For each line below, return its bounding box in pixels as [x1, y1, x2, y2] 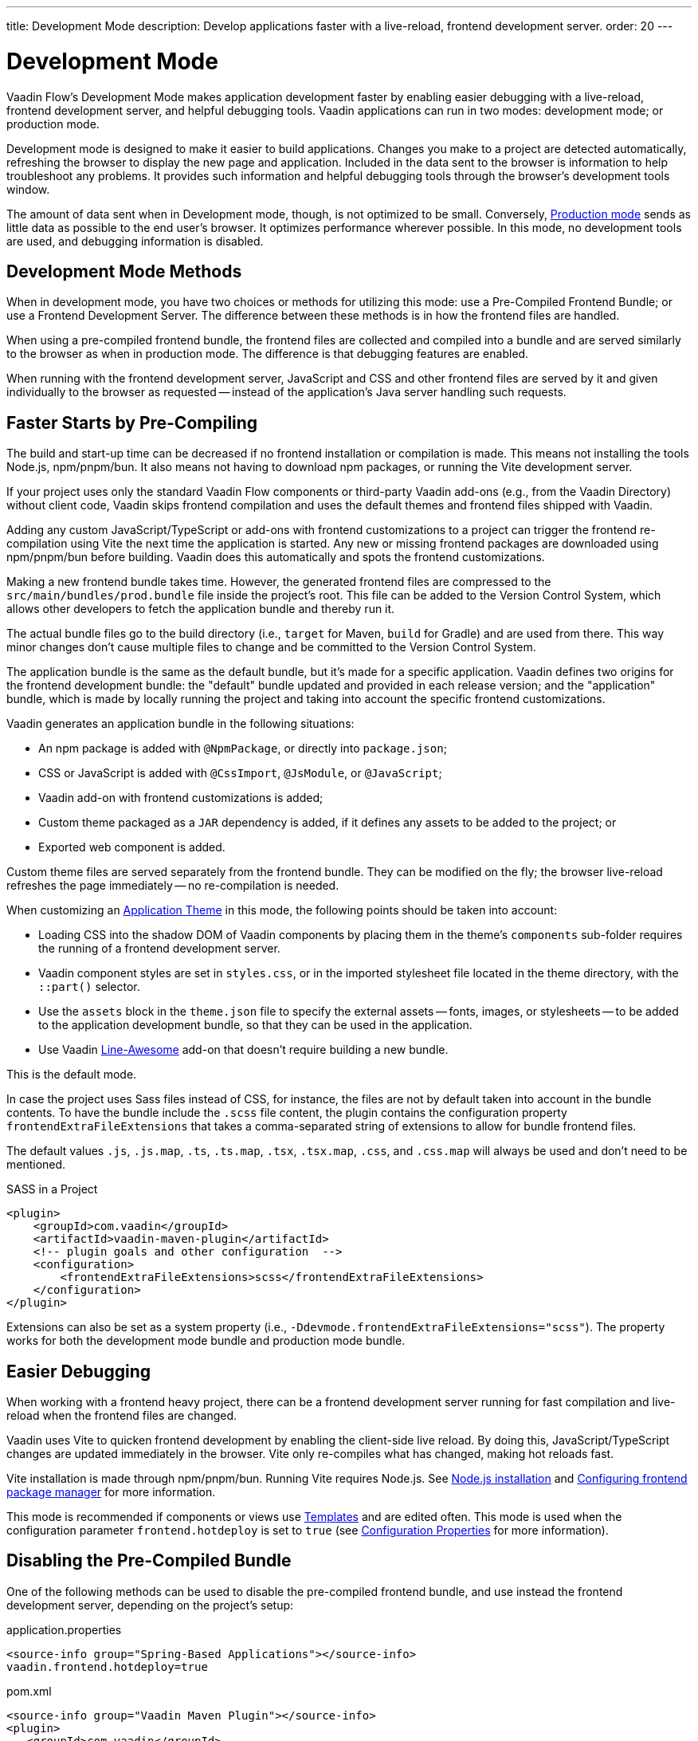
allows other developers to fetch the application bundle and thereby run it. [6, 602, 395, 616]
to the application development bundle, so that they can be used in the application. [38, 1018, 473, 1032]
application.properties [6, 1622, 122, 1637]
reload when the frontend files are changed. [6, 1409, 237, 1423]
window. [6, 182, 50, 196]
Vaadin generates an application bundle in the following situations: [6, 717, 355, 731]
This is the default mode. [6, 1067, 137, 1082]
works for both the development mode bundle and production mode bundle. [6, 1334, 406, 1348]
